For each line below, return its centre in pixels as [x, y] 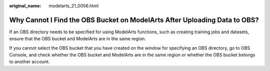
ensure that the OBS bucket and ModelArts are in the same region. [77, 39]
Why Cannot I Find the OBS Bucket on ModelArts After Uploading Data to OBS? [134, 20]
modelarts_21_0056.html [74, 6]
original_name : [25, 6]
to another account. [29, 62]
